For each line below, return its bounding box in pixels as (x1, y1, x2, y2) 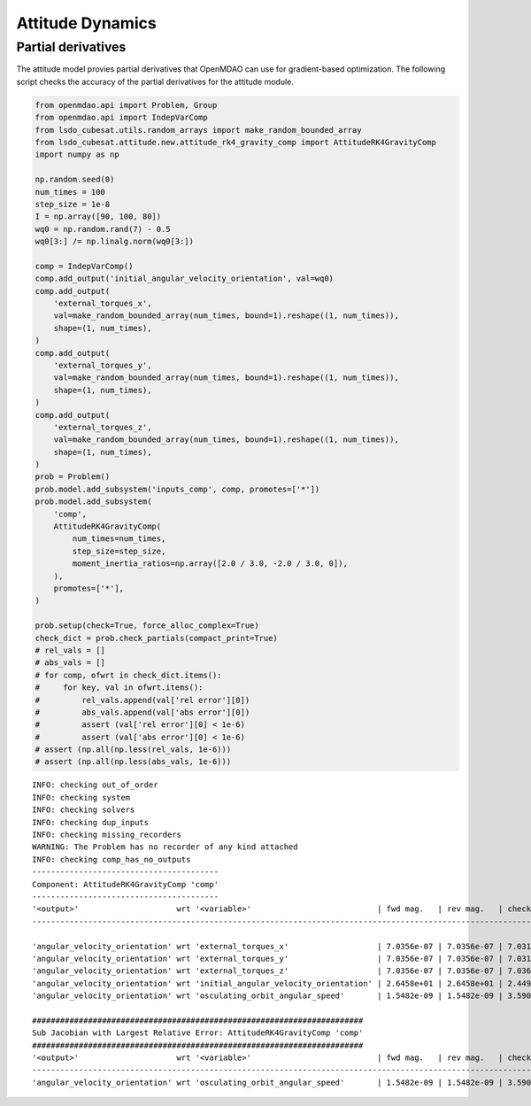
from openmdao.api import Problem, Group (35, 100, 218, 110)
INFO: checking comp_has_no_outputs (32, 855, 191, 864)
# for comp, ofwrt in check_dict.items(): (35, 669, 222, 680)
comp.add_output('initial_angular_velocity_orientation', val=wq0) (35, 274, 335, 283)
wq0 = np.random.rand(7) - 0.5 (35, 224, 172, 234)
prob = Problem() (35, 472, 111, 482)
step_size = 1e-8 (35, 199, 111, 209)
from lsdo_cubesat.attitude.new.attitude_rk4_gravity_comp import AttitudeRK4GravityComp (35, 137, 437, 147)
